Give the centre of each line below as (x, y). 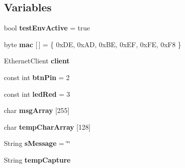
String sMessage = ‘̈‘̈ (37, 143)
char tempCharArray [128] (47, 126)
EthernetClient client (37, 61)
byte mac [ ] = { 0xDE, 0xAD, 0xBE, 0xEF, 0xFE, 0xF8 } (93, 44)
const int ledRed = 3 (37, 94)
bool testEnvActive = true (47, 28)
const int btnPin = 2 (37, 77)
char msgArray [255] (37, 110)
